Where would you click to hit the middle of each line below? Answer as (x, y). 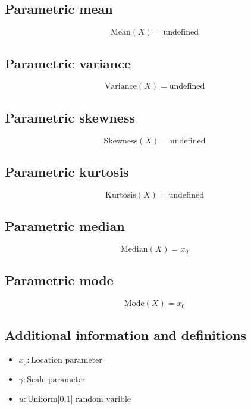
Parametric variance (68, 63)
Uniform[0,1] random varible (79, 399)
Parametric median (65, 226)
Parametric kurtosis (67, 171)
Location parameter (66, 360)
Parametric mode (59, 280)
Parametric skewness (70, 117)
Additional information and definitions (125, 334)
